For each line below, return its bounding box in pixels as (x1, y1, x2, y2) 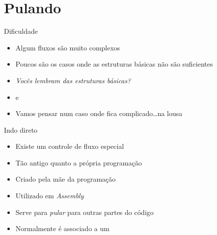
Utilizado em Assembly (15, 190, 84, 201)
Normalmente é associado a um (15, 223, 109, 234)
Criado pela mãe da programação (15, 174, 116, 184)
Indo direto (4, 124, 38, 135)
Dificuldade (4, 26, 38, 36)
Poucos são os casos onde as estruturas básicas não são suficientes (15, 59, 213, 69)
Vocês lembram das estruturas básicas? (15, 75, 131, 85)
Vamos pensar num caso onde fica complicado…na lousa (15, 108, 183, 118)
